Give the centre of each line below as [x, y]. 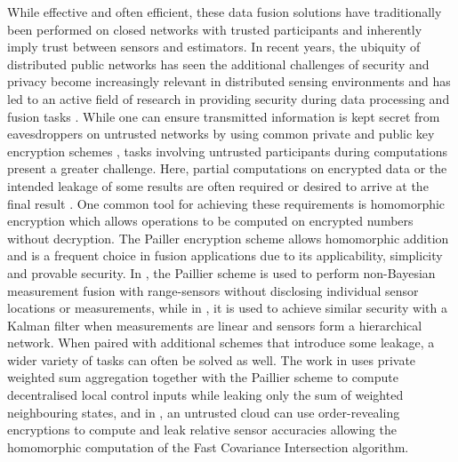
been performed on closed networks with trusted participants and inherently [215, 29]
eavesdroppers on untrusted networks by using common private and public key [221, 134]
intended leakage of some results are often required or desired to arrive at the [218, 185]
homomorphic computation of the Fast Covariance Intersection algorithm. [208, 446]
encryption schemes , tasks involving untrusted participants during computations [228, 151]
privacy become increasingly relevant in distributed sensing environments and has [229, 81]
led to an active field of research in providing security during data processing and [229, 98]
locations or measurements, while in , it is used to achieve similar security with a [227, 308]
